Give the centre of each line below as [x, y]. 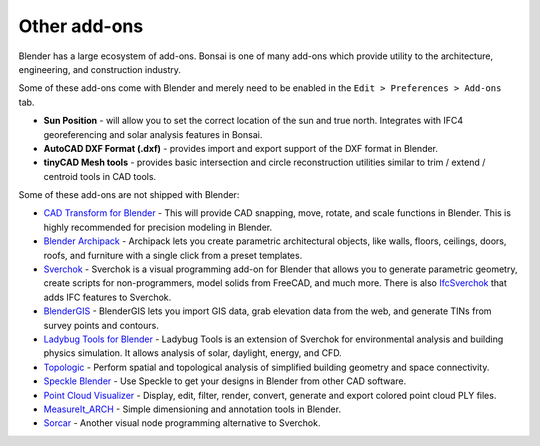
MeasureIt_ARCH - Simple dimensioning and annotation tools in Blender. [192, 409]
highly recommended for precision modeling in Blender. [158, 227]
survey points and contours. [101, 325]
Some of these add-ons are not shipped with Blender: [129, 195]
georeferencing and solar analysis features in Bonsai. [153, 134]
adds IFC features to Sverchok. [107, 297]
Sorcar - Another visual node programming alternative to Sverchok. [182, 423]
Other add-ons [81, 26]
